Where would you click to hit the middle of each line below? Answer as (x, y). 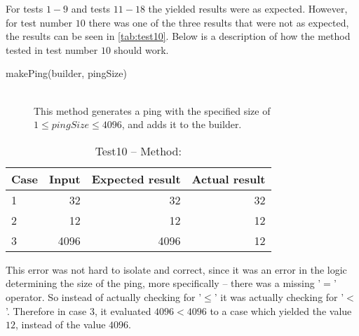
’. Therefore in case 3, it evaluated (79, 310)
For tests (25, 8)
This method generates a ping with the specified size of (152, 110)
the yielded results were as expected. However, (248, 8)
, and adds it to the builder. (182, 124)
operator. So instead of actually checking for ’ (104, 296)
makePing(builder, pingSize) (66, 73)
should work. (141, 49)
